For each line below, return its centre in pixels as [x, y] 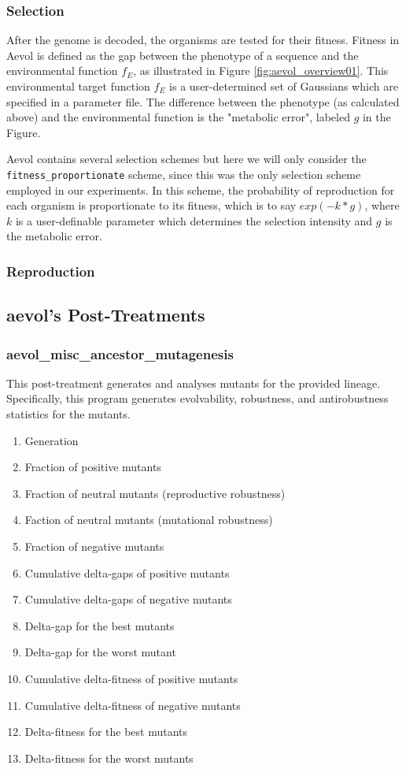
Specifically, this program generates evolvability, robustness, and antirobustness [197, 398]
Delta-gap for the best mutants [100, 625]
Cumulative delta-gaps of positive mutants [127, 572]
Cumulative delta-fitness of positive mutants [131, 678]
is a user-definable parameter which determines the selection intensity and [194, 220]
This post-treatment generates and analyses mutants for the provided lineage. [194, 383]
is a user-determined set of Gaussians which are [284, 86]
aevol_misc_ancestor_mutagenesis [120, 353]
